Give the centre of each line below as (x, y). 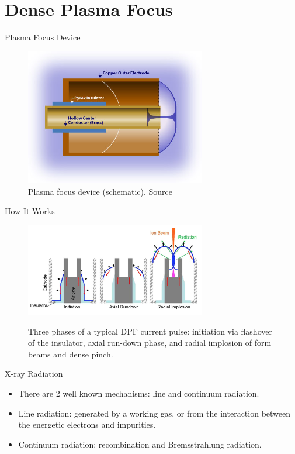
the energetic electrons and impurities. (87, 424)
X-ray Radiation (34, 374)
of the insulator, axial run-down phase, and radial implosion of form (150, 343)
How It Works (30, 211)
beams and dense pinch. (71, 354)
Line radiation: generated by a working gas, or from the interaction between (155, 413)
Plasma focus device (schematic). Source (100, 191)
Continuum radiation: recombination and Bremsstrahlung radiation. (140, 444)
